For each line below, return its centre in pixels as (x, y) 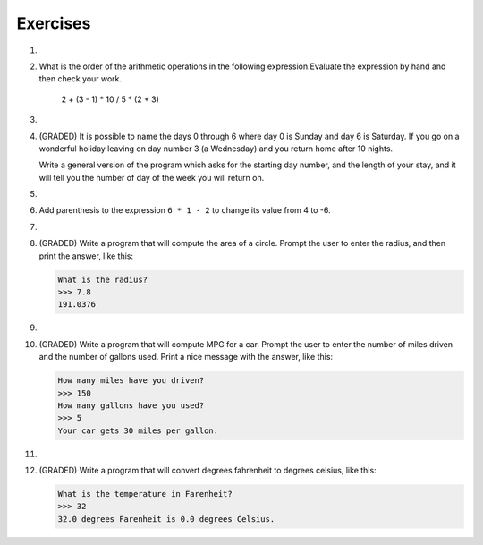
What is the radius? (102, 279)
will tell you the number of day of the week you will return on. (152, 177)
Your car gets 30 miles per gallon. (138, 430)
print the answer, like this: (86, 256)
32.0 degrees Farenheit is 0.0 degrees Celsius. (166, 519)
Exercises (54, 23)
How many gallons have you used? (131, 405)
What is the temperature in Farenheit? (145, 494)
